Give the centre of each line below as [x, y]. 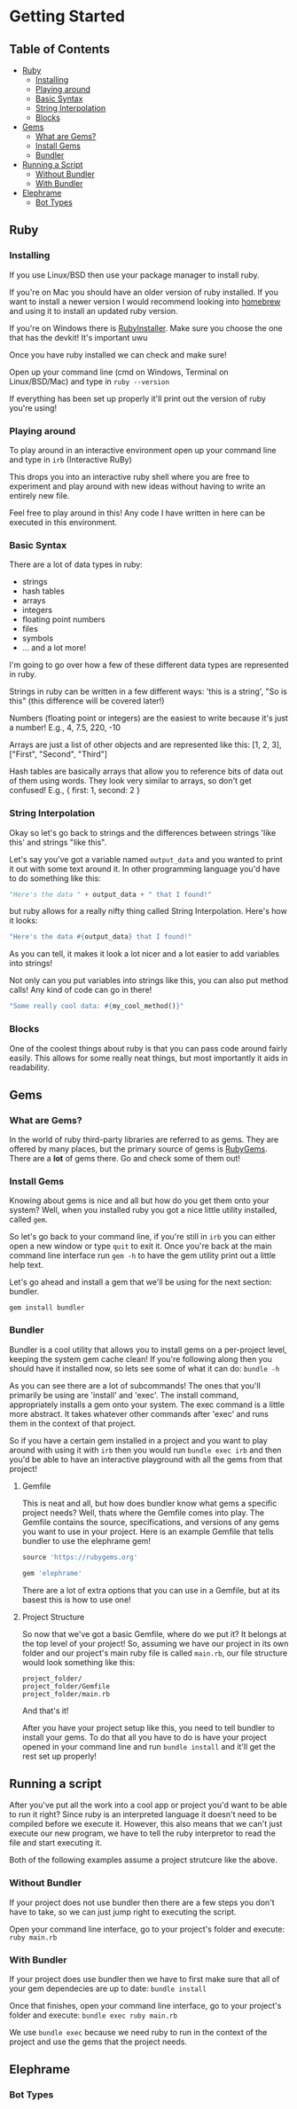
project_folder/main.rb [66, 1694]
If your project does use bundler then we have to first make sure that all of [145, 1979]
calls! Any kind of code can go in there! [81, 990]
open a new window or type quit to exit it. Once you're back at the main [141, 1246]
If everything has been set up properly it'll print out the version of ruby [137, 398]
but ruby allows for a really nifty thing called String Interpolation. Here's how [148, 911]
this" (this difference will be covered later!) [87, 701]
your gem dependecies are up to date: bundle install [108, 1988]
